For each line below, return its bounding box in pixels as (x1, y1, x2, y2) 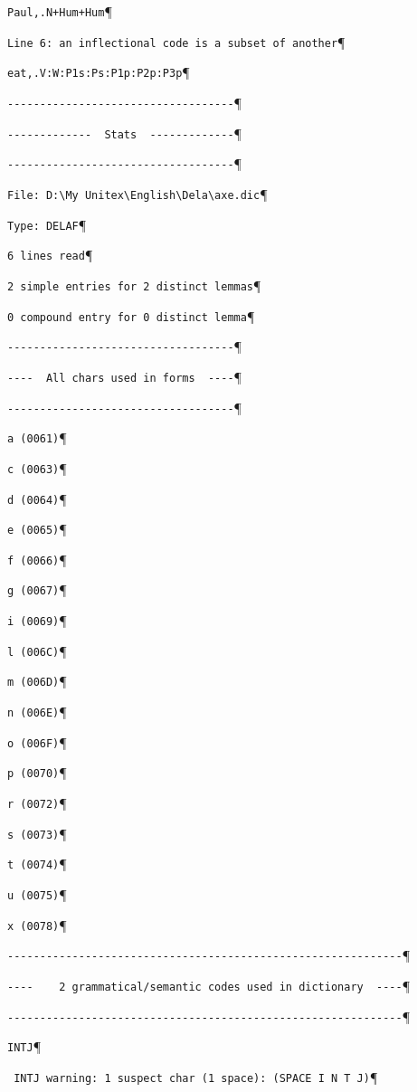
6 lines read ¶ (7, 245, 93, 264)
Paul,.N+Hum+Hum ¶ (7, 2, 112, 20)
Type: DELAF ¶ (7, 214, 87, 233)
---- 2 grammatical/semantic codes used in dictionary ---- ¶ (7, 976, 411, 994)
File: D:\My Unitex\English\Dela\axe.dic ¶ (7, 184, 268, 203)
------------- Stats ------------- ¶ (7, 123, 242, 142)
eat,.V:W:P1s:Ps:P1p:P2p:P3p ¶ (7, 62, 190, 81)
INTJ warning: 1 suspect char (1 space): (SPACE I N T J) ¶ (14, 1067, 378, 1086)
